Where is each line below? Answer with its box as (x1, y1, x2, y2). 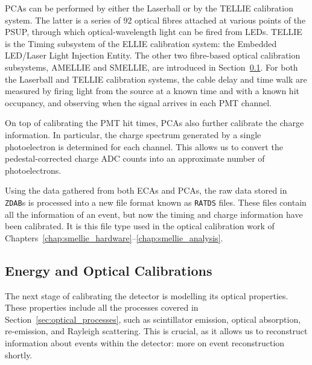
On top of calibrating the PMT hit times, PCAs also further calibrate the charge (5, 116, 304, 129)
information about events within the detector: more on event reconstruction (5, 336, 285, 349)
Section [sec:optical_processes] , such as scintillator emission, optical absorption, (5, 313, 301, 325)
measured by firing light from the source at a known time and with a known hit (5, 84, 299, 97)
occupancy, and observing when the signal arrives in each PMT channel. (5, 96, 272, 109)
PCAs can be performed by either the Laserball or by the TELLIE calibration (5, 2, 293, 14)
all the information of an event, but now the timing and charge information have (5, 208, 303, 220)
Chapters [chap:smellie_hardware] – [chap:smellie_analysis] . (5, 231, 223, 244)
